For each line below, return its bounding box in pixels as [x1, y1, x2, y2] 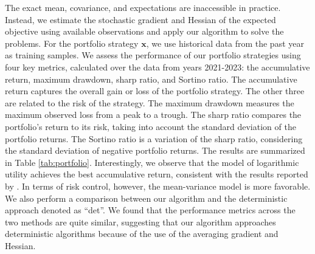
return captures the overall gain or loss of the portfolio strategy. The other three [5, 84, 305, 97]
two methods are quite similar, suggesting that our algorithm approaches [5, 215, 276, 228]
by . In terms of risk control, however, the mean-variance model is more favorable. [5, 179, 311, 192]
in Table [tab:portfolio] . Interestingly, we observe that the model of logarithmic [5, 156, 299, 168]
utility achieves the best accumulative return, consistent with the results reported [5, 168, 308, 180]
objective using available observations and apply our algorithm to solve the [5, 25, 284, 38]
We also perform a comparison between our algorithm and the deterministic [5, 191, 288, 204]
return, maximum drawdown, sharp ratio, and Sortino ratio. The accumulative [5, 72, 297, 85]
